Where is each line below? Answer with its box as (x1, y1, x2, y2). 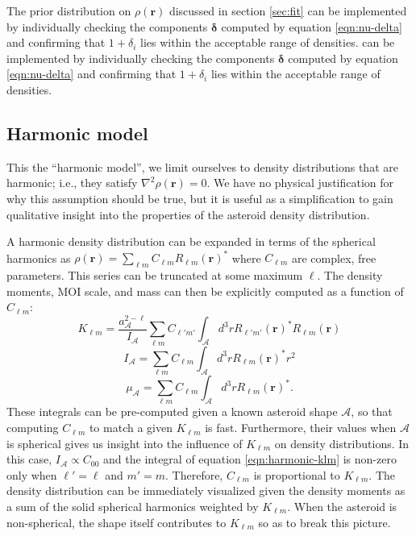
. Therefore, (165, 466, 223, 483)
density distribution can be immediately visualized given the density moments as (6, 482, 406, 499)
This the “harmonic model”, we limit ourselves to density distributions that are (6, 158, 398, 175)
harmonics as (6, 249, 71, 266)
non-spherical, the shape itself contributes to (6, 513, 227, 530)
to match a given (89, 419, 173, 436)
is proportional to (253, 466, 340, 483)
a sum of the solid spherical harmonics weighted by (6, 498, 259, 515)
